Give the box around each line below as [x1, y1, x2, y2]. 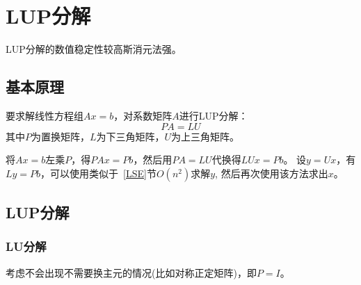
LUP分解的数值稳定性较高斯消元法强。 [6, 42, 182, 56]
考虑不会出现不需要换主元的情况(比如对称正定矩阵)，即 [6, 265, 257, 279]
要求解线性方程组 [6, 108, 83, 122]
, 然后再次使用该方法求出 [215, 165, 328, 180]
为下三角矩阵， [96, 129, 165, 143]
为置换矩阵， [31, 129, 90, 143]
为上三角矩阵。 [171, 129, 240, 143]
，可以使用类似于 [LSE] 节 [40, 165, 157, 180]
